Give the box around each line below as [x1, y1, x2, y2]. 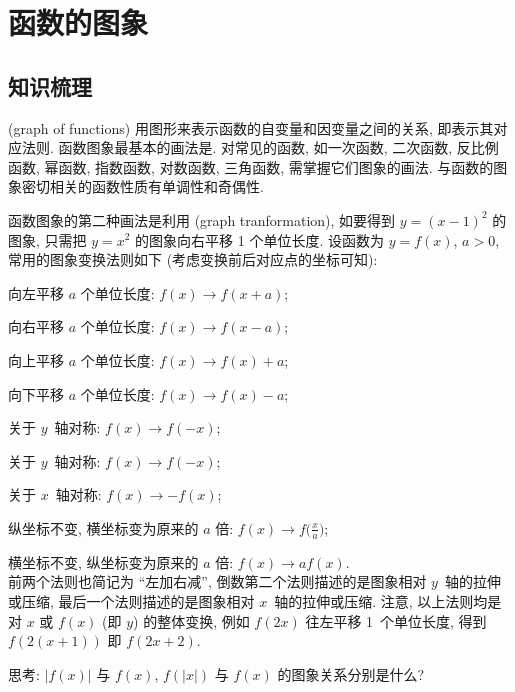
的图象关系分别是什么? [277, 663, 425, 684]
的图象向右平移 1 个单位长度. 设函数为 [135, 229, 384, 250]
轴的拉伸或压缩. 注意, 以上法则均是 [274, 590, 502, 611]
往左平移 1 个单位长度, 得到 [305, 610, 487, 631]
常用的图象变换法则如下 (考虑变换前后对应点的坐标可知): [8, 249, 378, 270]
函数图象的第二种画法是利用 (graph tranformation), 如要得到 [8, 209, 396, 230]
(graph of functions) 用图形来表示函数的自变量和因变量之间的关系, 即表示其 [8, 117, 494, 138]
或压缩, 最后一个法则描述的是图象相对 [8, 590, 255, 611]
